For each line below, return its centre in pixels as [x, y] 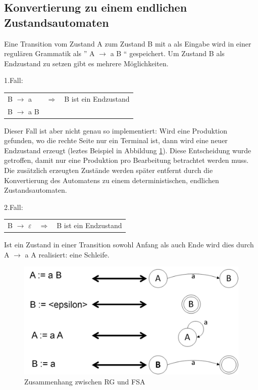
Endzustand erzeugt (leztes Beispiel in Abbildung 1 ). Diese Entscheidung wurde [128, 150]
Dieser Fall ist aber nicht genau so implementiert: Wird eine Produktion [116, 130]
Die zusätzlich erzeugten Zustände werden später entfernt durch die [109, 170]
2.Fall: [14, 207]
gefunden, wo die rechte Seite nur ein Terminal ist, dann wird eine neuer [116, 140]
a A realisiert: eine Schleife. [67, 254]
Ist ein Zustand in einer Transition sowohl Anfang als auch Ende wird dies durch [129, 245]
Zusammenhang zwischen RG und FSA [85, 381]
